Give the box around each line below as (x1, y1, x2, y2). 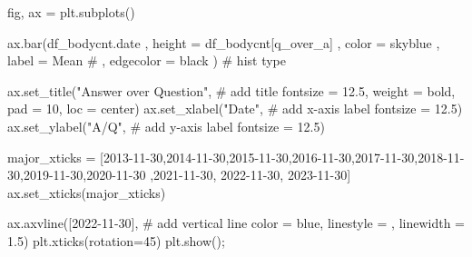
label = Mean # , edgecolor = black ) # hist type (7, 51, 286, 70)
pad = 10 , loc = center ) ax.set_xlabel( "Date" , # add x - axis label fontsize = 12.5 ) (7, 99, 463, 118)
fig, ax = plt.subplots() (7, 3, 135, 21)
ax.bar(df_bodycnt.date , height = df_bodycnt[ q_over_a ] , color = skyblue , (7, 33, 440, 52)
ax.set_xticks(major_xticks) (7, 183, 166, 202)
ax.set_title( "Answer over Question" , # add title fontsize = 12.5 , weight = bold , (7, 81, 456, 100)
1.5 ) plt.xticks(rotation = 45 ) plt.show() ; (7, 231, 225, 250)
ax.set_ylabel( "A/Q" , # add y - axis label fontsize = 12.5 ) (7, 116, 325, 135)
